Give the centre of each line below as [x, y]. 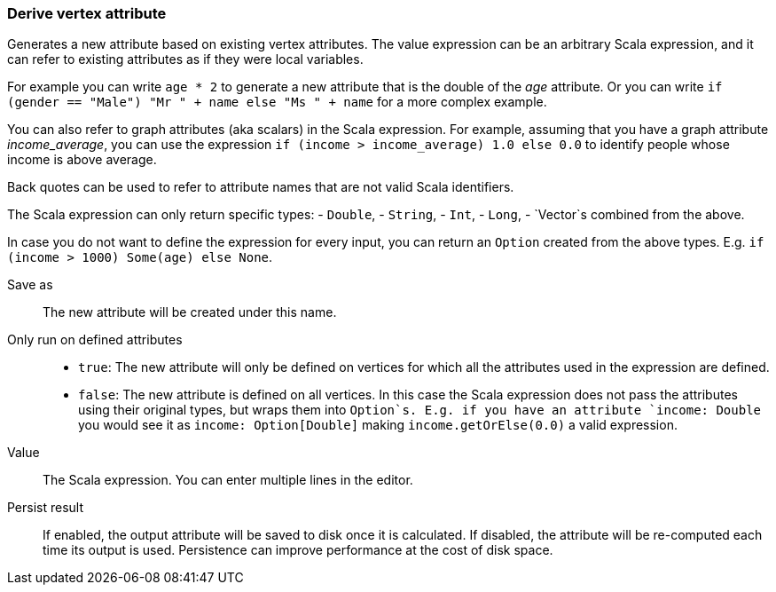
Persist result [46, 508]
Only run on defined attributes [95, 340]
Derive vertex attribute [87, 13]
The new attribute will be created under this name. [190, 312]
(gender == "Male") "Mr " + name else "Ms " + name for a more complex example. [277, 102]
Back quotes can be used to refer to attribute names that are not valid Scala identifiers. [261, 187]
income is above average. [82, 160]
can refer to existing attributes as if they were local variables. [185, 59]
